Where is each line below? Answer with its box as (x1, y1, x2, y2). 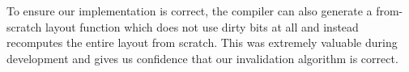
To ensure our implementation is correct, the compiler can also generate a (6, 2, 373, 19)
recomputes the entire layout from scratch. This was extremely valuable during (6, 34, 398, 51)
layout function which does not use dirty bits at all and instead (45, 18, 359, 35)
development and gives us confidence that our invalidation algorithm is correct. (6, 49, 398, 66)
